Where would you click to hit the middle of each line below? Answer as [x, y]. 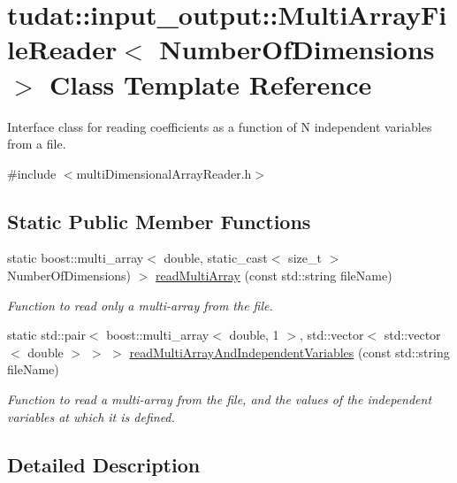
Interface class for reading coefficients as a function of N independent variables [220, 126]
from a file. [37, 144]
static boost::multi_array [76, 258]
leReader [62, 49]
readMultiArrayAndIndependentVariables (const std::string [289, 352]
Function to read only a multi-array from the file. [140, 305]
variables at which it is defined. [91, 416]
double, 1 [254, 335]
